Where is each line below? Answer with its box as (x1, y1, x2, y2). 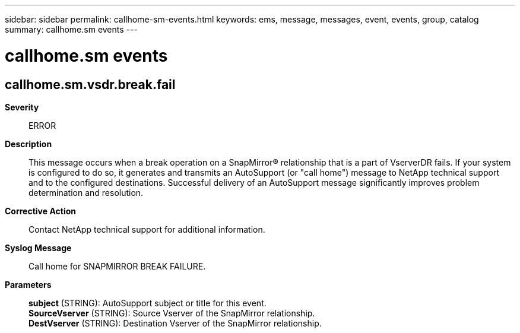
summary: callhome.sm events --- (5, 24, 138, 34)
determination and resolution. (28, 187, 144, 198)
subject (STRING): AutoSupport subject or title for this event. (28, 297, 267, 308)
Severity (5, 102, 39, 112)
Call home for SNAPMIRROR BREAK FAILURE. (28, 261, 206, 271)
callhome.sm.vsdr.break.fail (5, 77, 176, 92)
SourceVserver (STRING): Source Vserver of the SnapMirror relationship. (28, 307, 315, 318)
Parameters (5, 279, 52, 290)
